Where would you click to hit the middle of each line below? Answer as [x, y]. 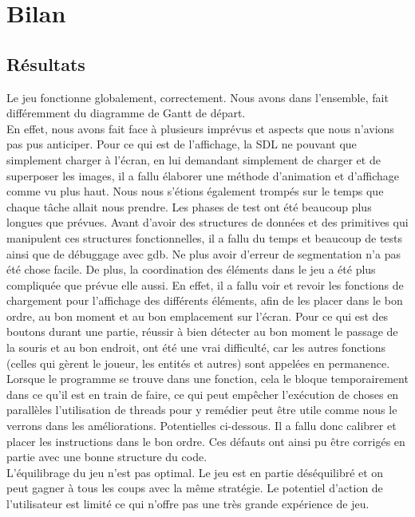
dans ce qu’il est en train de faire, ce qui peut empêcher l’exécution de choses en [203, 394]
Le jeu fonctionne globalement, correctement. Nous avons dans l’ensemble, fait [198, 97]
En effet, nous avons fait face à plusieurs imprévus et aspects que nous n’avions [200, 128]
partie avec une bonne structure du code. [107, 457]
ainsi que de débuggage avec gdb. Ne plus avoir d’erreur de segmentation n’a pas [204, 253]
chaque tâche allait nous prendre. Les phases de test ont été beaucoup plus [189, 206]
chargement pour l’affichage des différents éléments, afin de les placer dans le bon [205, 300]
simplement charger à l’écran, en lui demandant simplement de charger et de [194, 159]
